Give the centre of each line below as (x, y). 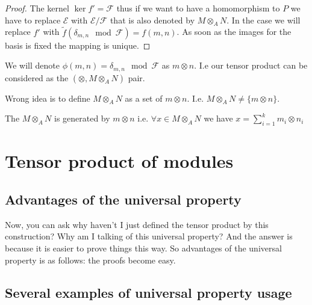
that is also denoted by (152, 20)
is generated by (82, 118)
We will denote (32, 65)
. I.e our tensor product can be (251, 65)
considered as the (37, 77)
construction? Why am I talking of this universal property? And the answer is (149, 236)
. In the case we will (264, 20)
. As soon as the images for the (234, 32)
